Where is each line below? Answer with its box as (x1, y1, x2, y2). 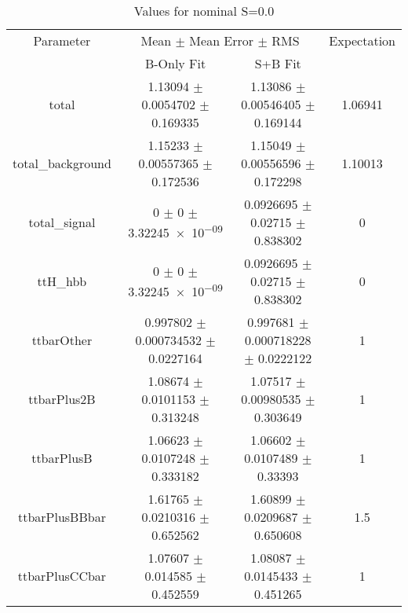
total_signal (28, 213, 96, 231)
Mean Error (189, 31, 254, 50)
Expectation (329, 31, 395, 50)
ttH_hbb (37, 272, 87, 290)
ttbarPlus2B (28, 390, 96, 408)
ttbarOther (31, 331, 93, 349)
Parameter (33, 31, 91, 50)
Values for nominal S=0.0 (133, 2, 275, 20)
